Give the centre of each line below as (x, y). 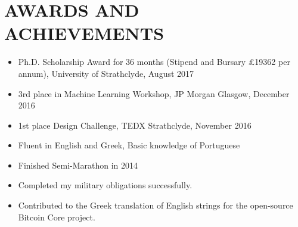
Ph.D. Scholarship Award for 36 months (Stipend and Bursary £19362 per (154, 62)
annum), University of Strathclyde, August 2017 (106, 73)
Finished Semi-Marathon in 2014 (78, 165)
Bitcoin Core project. (57, 217)
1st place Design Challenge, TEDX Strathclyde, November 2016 (135, 125)
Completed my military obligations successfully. (105, 185)
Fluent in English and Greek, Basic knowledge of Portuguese (129, 145)
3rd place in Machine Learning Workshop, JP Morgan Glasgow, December (154, 93)
